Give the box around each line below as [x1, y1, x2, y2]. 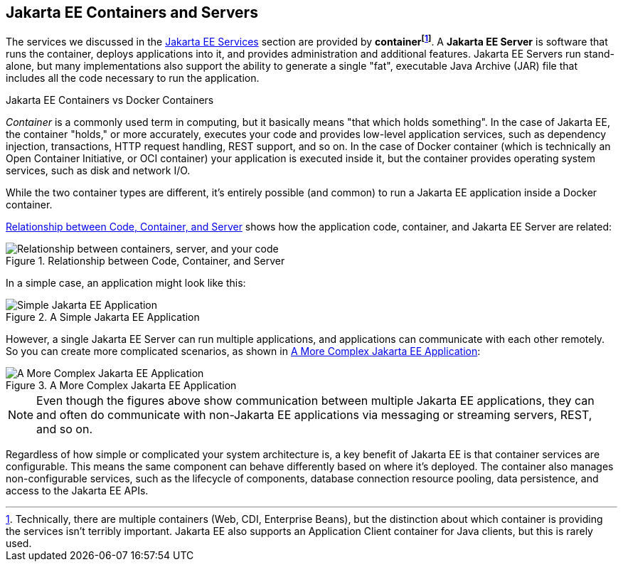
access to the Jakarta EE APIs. [6, 484, 149, 497]
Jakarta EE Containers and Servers [6, 4, 258, 21]
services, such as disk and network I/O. [6, 164, 191, 177]
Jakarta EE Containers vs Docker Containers [6, 94, 214, 107]
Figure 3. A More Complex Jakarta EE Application [6, 379, 237, 392]
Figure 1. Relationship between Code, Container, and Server [6, 255, 285, 267]
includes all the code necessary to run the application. [6, 72, 260, 85]
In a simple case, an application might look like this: [6, 277, 246, 290]
